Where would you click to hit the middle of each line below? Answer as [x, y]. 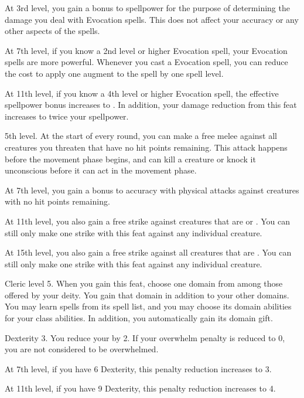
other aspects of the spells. [52, 31]
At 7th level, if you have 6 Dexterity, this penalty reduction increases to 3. [138, 368]
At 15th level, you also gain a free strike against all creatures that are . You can [148, 252]
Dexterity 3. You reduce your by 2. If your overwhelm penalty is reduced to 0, [145, 337]
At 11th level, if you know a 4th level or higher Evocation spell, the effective [142, 93]
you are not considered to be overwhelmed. [82, 349]
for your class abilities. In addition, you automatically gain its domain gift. [139, 318]
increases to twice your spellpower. [67, 116]
